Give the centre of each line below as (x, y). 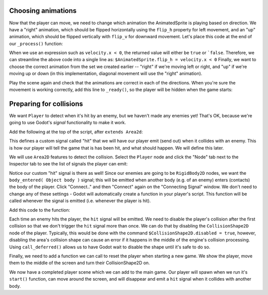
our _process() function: (36, 43)
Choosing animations (43, 11)
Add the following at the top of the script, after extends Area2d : (76, 132)
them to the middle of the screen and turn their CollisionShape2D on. (79, 263)
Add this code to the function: (40, 210)
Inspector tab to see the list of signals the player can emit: (68, 164)
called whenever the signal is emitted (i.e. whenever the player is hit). (80, 201)
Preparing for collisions (46, 104)
